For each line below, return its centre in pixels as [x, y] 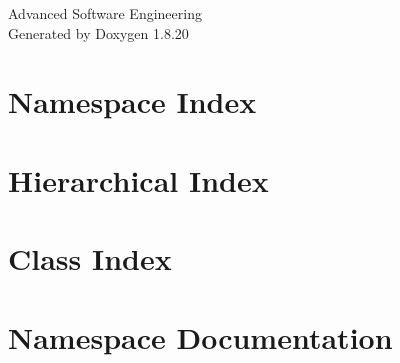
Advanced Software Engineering [105, 13]
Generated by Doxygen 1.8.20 [98, 32]
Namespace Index [132, 101]
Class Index [90, 258]
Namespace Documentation [200, 336]
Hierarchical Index [138, 179]
